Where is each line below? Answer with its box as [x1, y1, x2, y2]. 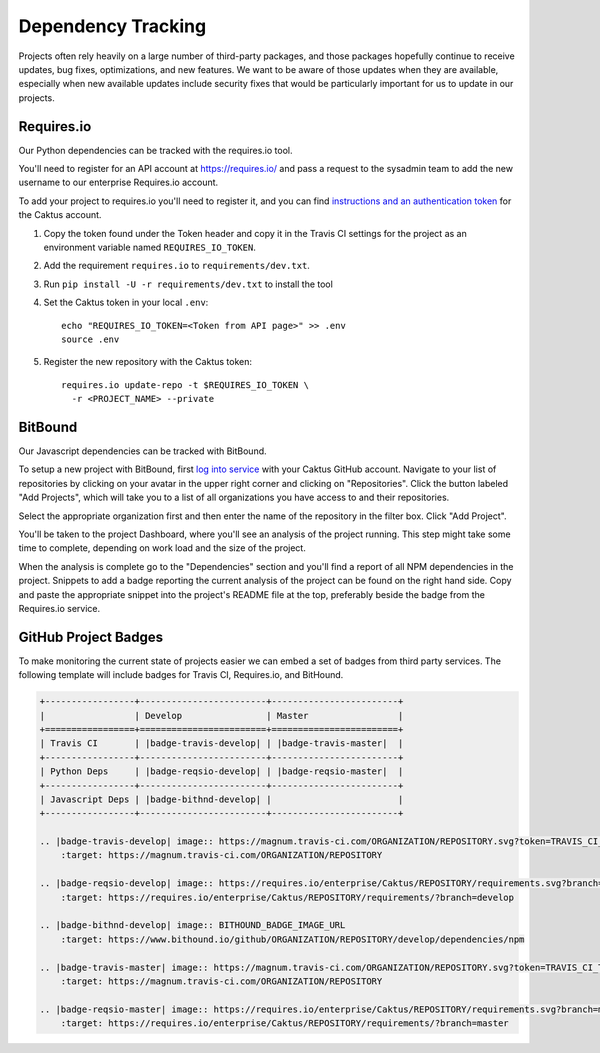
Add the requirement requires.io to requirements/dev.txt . [43, 260, 310, 272]
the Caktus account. [18, 209, 102, 221]
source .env [61, 333, 120, 345]
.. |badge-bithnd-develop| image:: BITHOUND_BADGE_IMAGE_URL [39, 920, 346, 931]
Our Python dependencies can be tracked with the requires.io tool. [18, 144, 293, 156]
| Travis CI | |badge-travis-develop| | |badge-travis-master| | [39, 738, 404, 749]
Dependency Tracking [18, 15, 207, 37]
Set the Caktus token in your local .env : [43, 296, 209, 309]
